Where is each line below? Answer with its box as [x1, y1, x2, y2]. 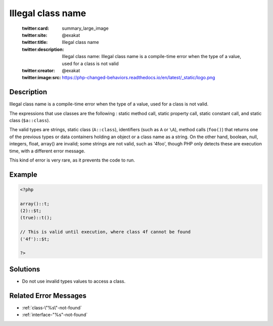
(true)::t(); [20, 215, 53, 221]
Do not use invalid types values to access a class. [22, 278, 126, 284]
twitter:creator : [22, 67, 55, 73]
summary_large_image [62, 25, 109, 31]
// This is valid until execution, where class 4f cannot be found [20, 229, 191, 235]
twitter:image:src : [22, 75, 61, 81]
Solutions [9, 265, 40, 274]
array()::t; [20, 201, 50, 206]
